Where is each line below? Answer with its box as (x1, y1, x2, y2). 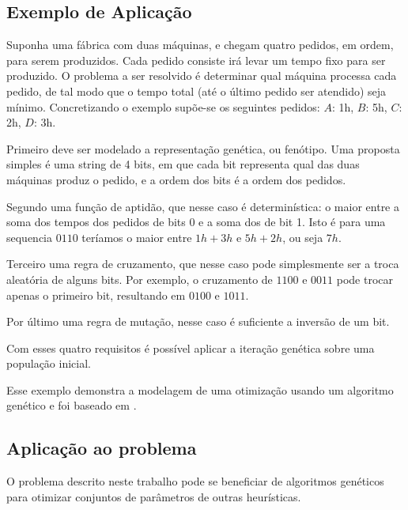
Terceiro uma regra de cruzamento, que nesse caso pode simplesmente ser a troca (6, 255, 399, 272)
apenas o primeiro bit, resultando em (6, 286, 186, 303)
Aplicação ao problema (6, 436, 197, 460)
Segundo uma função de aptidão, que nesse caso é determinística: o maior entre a (6, 198, 399, 214)
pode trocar (336, 270, 393, 287)
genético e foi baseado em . (6, 397, 137, 414)
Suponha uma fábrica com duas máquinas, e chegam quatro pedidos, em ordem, (6, 36, 394, 53)
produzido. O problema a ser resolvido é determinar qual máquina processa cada (6, 67, 397, 84)
